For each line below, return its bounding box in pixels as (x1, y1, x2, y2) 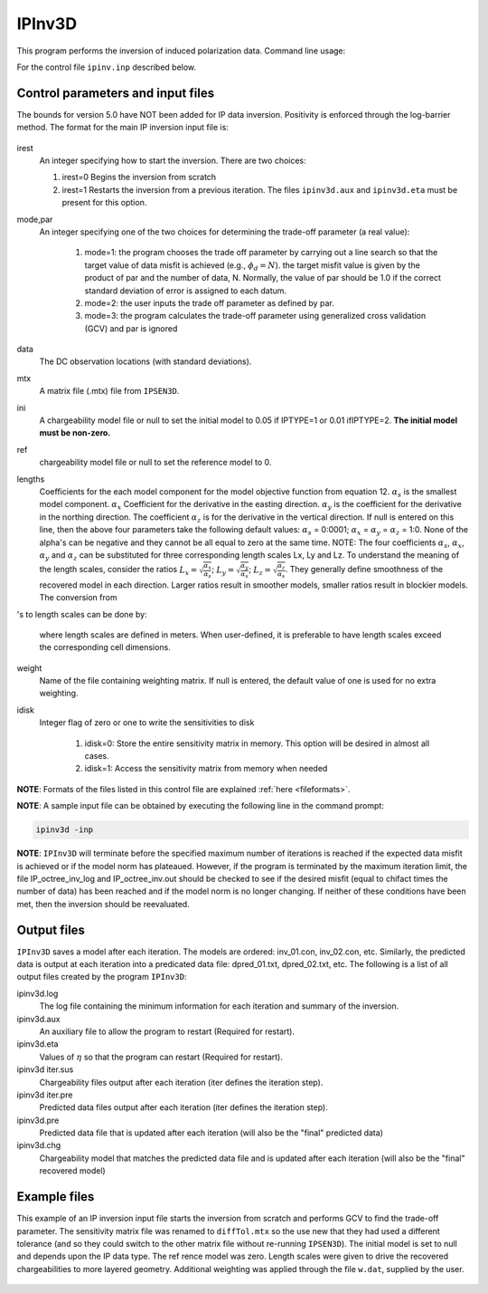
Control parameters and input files (16, 85, 215, 101)
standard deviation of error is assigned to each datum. (84, 285, 287, 296)
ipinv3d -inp (35, 825, 94, 835)
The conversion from (39, 592, 117, 603)
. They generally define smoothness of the (285, 564, 443, 575)
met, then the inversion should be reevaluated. (16, 898, 190, 909)
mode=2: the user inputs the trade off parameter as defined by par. (84, 297, 334, 308)
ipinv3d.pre (16, 1115, 60, 1125)
